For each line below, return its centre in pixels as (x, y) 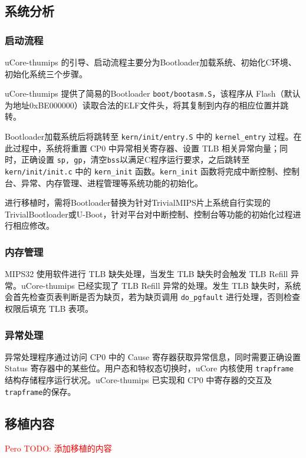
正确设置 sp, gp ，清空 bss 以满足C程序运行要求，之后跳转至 (135, 159)
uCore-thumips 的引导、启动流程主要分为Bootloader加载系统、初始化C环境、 (151, 62)
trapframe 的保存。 (40, 391)
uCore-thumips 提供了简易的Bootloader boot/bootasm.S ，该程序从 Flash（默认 (153, 93)
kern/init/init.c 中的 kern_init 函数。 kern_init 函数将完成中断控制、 (144, 171)
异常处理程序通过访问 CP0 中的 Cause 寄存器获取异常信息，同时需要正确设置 (153, 356)
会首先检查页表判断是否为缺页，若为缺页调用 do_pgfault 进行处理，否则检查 (152, 297)
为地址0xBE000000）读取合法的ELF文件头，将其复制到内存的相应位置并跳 (147, 105)
